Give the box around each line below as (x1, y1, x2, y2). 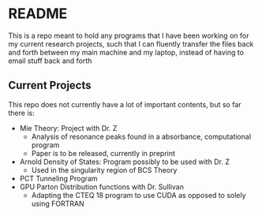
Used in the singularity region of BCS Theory (31, 165, 178, 174)
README (8, 5, 68, 23)
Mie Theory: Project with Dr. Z (19, 123, 118, 132)
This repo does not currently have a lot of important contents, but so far (8, 99, 242, 109)
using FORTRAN (31, 199, 84, 208)
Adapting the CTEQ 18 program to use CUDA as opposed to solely (31, 190, 246, 199)
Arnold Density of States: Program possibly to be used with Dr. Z (19, 157, 230, 166)
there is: (8, 108, 35, 117)
